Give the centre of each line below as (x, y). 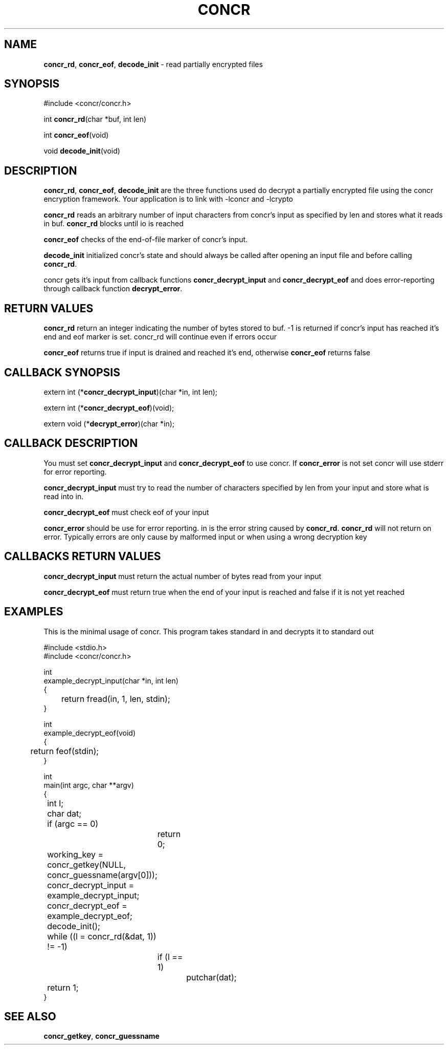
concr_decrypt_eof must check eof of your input (126, 512)
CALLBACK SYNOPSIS (62, 372)
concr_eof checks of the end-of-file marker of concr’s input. (146, 240)
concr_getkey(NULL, (87, 864)
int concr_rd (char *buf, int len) (95, 119)
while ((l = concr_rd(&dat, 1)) (102, 936)
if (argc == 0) (73, 823)
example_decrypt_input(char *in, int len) (111, 680)
